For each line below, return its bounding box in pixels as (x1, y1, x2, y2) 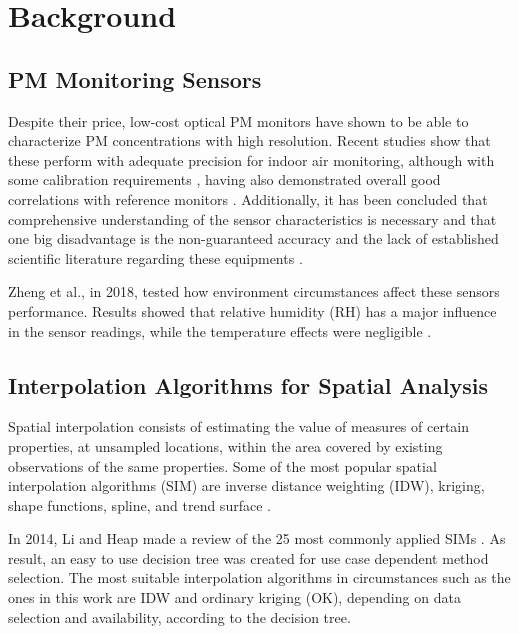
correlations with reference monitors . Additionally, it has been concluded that (8, 188, 488, 209)
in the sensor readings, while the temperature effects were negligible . (8, 320, 432, 341)
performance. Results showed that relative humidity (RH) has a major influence (8, 300, 497, 321)
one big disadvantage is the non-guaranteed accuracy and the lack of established (8, 228, 499, 249)
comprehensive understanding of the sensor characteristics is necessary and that (8, 208, 497, 229)
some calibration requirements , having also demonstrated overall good (8, 169, 441, 190)
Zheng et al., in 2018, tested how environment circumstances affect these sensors (8, 281, 500, 302)
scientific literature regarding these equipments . (8, 247, 303, 268)
